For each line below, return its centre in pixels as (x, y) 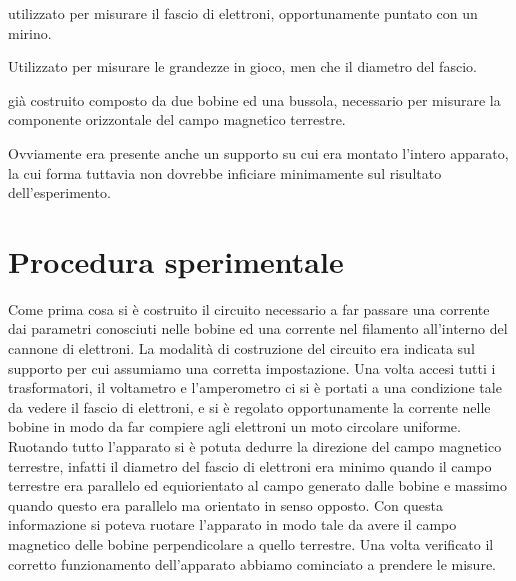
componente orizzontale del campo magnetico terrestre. (177, 119)
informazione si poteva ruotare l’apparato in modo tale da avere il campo (232, 524)
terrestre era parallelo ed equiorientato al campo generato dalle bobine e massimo (258, 485)
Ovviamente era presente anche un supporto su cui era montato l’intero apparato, (258, 152)
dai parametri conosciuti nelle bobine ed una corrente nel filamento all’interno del (258, 328)
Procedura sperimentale (176, 260)
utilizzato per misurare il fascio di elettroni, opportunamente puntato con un (243, 13)
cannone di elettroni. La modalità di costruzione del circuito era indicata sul (241, 348)
